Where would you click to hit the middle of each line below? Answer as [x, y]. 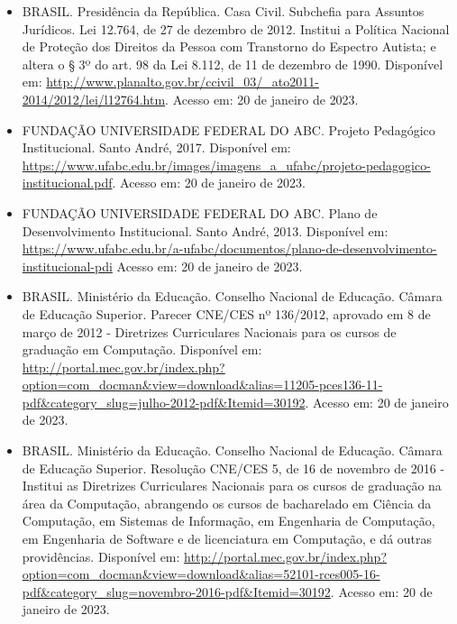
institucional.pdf [67, 183]
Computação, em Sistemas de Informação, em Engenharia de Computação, [228, 521]
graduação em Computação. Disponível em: [142, 349]
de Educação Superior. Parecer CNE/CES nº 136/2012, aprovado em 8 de [226, 313]
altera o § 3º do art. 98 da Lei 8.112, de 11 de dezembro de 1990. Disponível [233, 64]
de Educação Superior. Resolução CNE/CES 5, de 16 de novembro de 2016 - [233, 468]
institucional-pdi [67, 266]
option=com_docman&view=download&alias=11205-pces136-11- [202, 385]
